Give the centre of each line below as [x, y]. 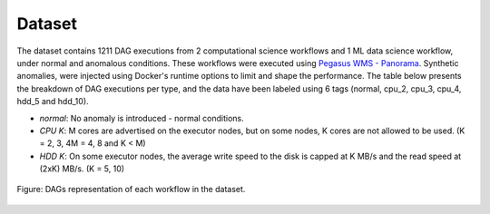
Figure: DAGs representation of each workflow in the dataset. [131, 190]
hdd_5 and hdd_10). [53, 102]
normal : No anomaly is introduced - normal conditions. [142, 118]
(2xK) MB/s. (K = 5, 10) [82, 169]
